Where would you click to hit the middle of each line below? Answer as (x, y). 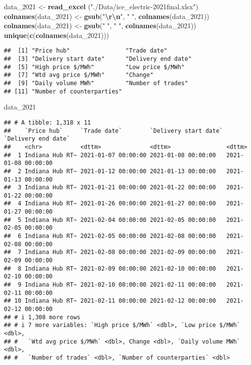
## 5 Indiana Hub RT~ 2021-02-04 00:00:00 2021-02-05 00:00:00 (110, 220)
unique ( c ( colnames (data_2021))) (57, 35)
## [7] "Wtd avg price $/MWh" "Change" (79, 75)
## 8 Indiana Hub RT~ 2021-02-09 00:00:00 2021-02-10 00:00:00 (110, 268)
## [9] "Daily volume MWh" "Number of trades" (96, 83)
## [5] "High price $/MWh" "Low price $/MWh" (94, 67)
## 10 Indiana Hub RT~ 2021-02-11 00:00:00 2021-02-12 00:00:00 (110, 301)
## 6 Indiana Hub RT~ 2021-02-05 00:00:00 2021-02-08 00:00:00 (110, 236)
